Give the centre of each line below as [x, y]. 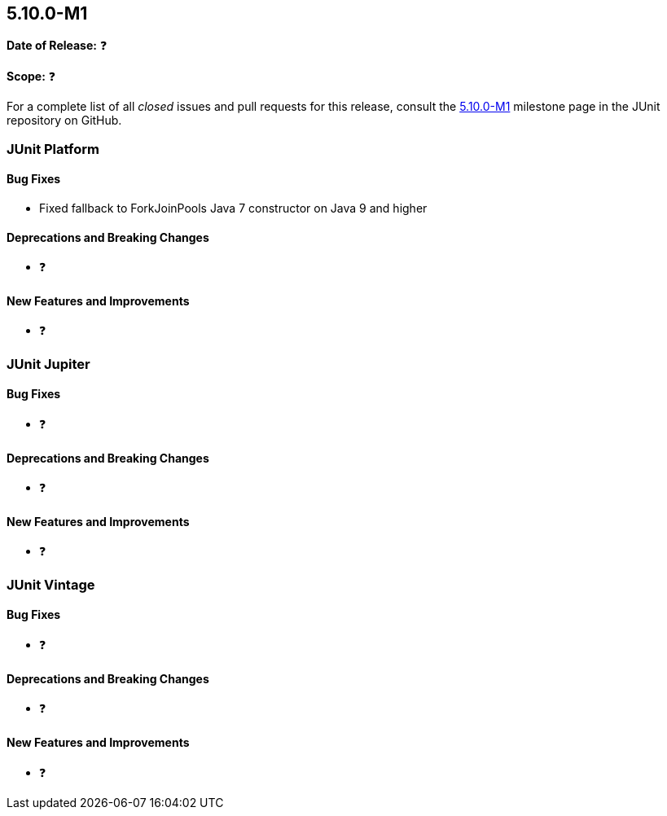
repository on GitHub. [64, 121]
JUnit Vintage [51, 584]
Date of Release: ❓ [57, 46]
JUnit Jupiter [48, 364]
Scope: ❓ [31, 77]
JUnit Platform [53, 149]
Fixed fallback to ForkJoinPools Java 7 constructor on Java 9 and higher [233, 208]
